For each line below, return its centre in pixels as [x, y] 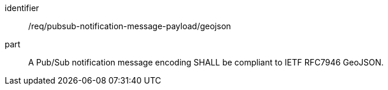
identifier [22, 8]
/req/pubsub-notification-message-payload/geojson [130, 26]
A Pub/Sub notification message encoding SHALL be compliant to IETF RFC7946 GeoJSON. [206, 62]
